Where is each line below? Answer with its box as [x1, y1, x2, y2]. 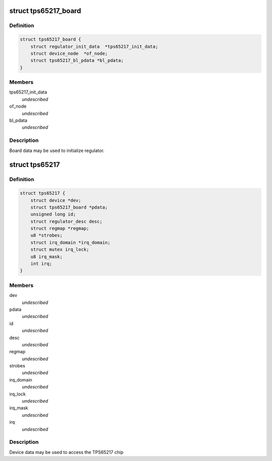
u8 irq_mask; [30, 254, 63, 259]
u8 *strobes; [30, 233, 63, 239]
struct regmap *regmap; [30, 225, 89, 232]
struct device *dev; [30, 197, 82, 203]
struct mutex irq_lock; [30, 247, 89, 253]
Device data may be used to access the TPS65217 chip [9, 449, 123, 455]
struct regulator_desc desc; [30, 218, 103, 224]
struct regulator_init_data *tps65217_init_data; [30, 43, 158, 49]
